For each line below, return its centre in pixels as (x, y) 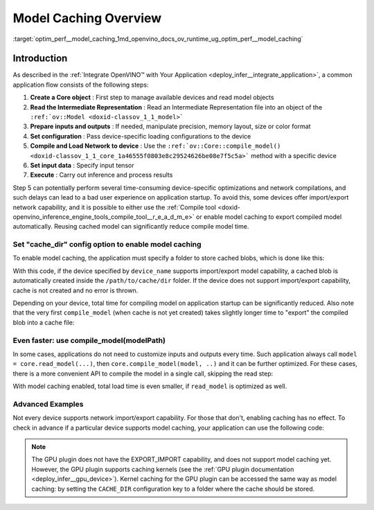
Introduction (40, 59)
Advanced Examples (48, 404)
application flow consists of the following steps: (81, 85)
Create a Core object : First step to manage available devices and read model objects (152, 98)
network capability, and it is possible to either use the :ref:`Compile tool (114, 207)
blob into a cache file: (44, 322)
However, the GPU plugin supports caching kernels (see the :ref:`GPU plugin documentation (163, 469)
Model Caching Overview (87, 18)
